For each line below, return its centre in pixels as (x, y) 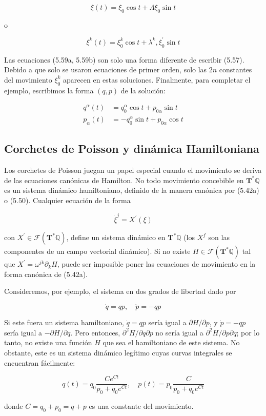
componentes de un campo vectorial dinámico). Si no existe (97, 251)
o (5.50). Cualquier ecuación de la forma (67, 200)
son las (219, 237)
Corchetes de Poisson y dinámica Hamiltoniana (132, 148)
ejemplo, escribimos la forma (49, 90)
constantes (236, 70)
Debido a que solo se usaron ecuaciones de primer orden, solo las (106, 70)
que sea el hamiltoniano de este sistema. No (171, 342)
